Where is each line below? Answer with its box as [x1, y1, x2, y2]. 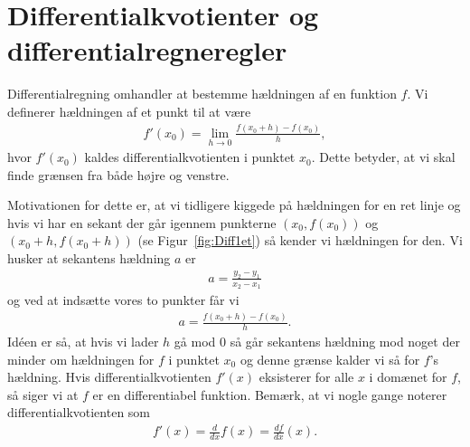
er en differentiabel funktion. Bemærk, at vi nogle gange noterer [92, 385, 447, 404]
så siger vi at [7, 385, 79, 404]
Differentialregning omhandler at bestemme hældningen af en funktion [7, 84, 397, 103]
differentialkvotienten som [7, 403, 151, 422]
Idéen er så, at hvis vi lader [7, 331, 159, 350]
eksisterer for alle [258, 367, 354, 386]
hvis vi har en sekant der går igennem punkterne [7, 213, 277, 232]
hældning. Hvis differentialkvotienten [7, 367, 211, 386]
